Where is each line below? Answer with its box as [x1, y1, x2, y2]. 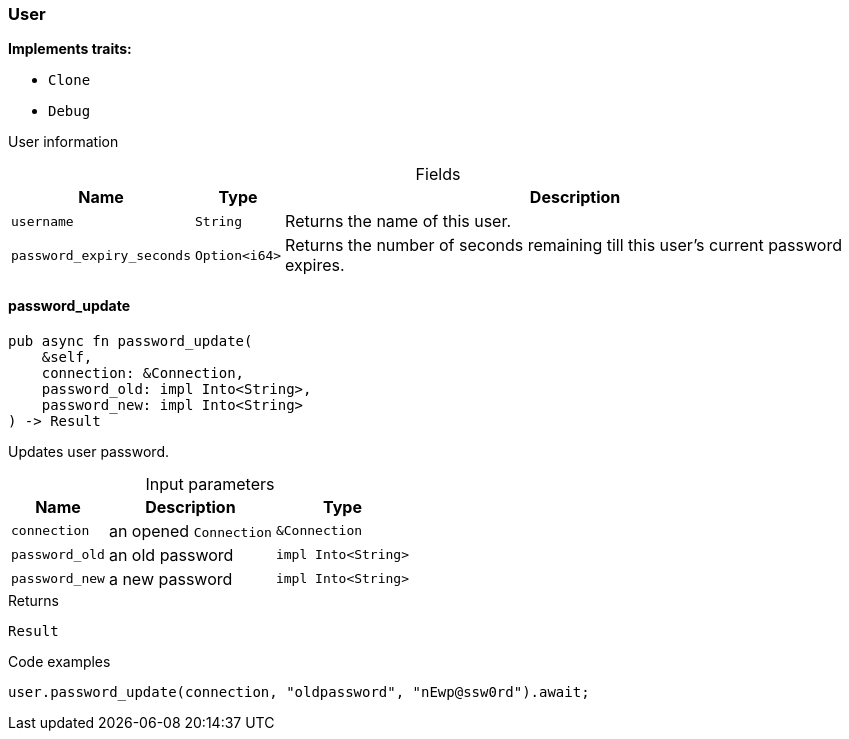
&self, [41, 348, 93, 365]
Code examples [8, 652, 111, 670]
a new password [108, 568, 233, 589]
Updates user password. [8, 442, 169, 460]
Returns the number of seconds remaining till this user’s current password [285, 235, 842, 256]
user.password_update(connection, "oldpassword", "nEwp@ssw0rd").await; [8, 683, 590, 700]
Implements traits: [8, 40, 132, 58]
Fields [415, 164, 461, 185]
